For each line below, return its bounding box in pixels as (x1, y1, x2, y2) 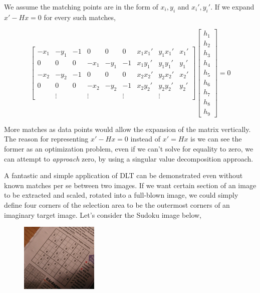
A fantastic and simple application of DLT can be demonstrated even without (4, 170, 243, 181)
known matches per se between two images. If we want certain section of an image (4, 180, 256, 190)
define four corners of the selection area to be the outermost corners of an (4, 199, 230, 210)
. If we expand (210, 2, 254, 12)
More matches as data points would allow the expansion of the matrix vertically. (4, 123, 251, 134)
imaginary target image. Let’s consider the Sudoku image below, (4, 209, 202, 220)
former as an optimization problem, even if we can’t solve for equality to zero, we (4, 143, 253, 154)
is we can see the (190, 133, 242, 144)
